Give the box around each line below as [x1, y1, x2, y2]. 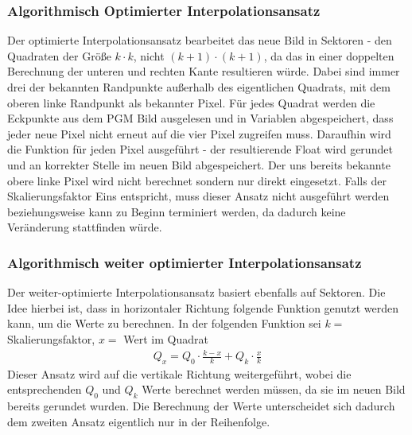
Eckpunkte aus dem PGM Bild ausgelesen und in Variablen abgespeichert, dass [7, 110, 394, 126]
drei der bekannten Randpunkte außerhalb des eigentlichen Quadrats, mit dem [7, 79, 391, 95]
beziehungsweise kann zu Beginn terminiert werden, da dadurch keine [7, 203, 346, 219]
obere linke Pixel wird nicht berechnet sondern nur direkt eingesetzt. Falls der [7, 172, 387, 188]
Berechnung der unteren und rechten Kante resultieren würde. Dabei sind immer [7, 63, 400, 80]
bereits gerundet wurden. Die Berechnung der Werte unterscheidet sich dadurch [7, 398, 395, 414]
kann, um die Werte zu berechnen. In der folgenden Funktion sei [7, 315, 321, 332]
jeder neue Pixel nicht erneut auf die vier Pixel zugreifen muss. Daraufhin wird [7, 125, 391, 142]
